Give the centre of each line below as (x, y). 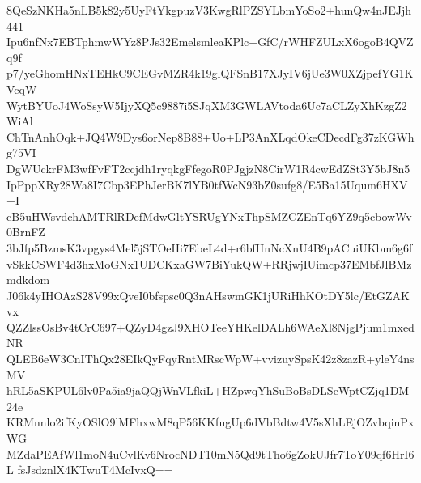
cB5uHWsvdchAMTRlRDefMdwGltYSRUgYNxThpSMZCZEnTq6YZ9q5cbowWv (209, 216)
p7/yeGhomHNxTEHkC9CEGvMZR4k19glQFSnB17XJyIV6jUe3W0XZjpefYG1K (210, 73)
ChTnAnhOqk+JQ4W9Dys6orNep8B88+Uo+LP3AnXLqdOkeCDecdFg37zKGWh (210, 136)
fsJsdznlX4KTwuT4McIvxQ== (95, 470)
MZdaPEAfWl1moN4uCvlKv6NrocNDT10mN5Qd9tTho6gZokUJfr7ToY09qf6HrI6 (210, 453)
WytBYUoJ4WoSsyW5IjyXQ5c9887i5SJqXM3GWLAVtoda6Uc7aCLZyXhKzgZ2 (207, 105)
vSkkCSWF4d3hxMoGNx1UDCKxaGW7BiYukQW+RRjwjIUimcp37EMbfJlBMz (209, 263)
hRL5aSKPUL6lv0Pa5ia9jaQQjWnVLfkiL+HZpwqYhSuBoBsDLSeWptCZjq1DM (208, 390)
